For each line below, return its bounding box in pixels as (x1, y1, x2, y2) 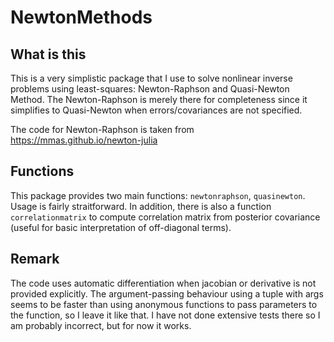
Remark (10, 251, 60, 268)
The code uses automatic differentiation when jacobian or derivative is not (10, 277, 317, 289)
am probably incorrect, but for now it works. (10, 319, 192, 331)
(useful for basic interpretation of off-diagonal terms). (10, 221, 232, 233)
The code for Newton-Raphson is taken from (10, 124, 195, 135)
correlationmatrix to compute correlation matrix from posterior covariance (10, 211, 321, 223)
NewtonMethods (10, 6, 153, 29)
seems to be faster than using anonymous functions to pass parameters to (10, 298, 318, 310)
